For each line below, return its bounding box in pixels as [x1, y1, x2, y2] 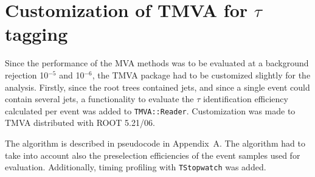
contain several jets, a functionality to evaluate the [5, 92, 194, 105]
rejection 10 [5, 68, 49, 81]
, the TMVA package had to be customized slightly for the [92, 68, 311, 81]
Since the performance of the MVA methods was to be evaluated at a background [5, 57, 309, 69]
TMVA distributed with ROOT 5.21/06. [5, 116, 155, 129]
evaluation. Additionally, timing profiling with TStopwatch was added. [5, 161, 266, 173]
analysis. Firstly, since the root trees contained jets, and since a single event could [5, 80, 310, 93]
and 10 [59, 68, 85, 81]
